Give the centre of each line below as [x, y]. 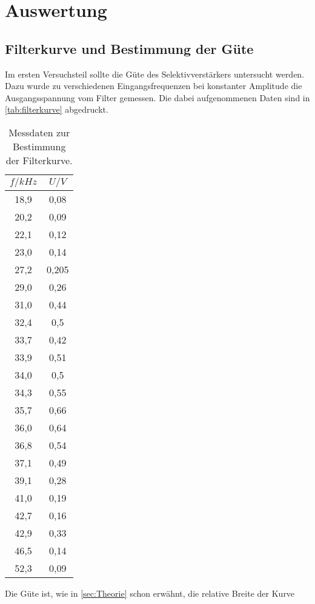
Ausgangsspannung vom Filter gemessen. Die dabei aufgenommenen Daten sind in [157, 97]
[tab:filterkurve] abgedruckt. [57, 109]
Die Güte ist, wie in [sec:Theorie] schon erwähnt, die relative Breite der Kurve [150, 593]
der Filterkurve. [39, 160]
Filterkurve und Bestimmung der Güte [129, 48]
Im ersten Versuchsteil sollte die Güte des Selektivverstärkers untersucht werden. [155, 74]
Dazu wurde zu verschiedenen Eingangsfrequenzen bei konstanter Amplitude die [154, 86]
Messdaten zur [39, 132]
